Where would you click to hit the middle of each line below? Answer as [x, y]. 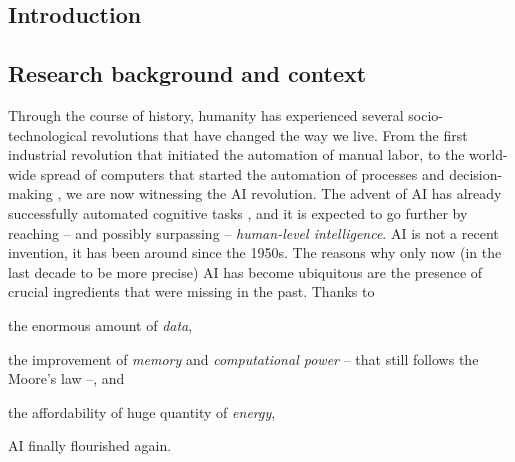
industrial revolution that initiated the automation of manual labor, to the [236, 154]
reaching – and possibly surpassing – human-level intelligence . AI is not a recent [253, 232]
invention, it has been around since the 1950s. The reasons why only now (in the [255, 252]
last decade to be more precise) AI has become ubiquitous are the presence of [245, 271]
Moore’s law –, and [66, 378]
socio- [425, 114]
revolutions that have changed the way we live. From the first [279, 134]
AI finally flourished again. [90, 445]
